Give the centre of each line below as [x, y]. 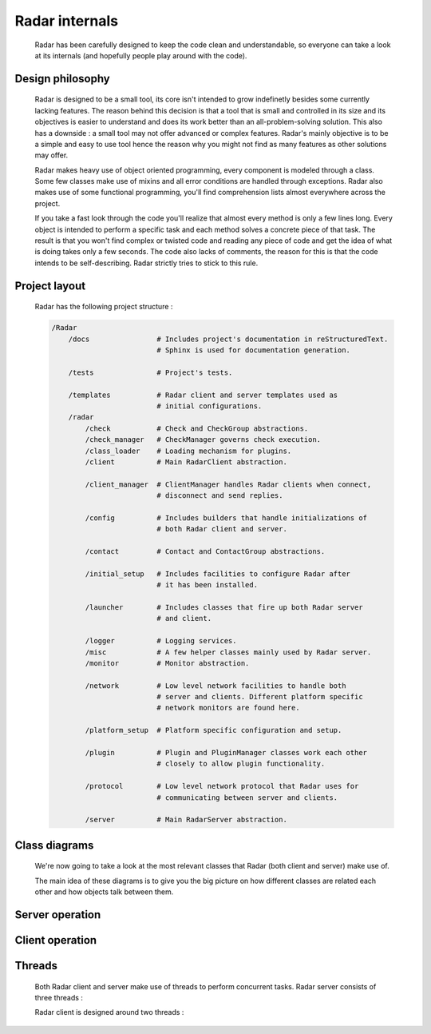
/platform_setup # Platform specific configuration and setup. [214, 730]
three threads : [59, 998]
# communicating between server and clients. [247, 797]
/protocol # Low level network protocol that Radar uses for [222, 786]
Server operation [58, 915]
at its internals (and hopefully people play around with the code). [141, 55]
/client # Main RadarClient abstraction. [186, 462]
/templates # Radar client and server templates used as [203, 395]
